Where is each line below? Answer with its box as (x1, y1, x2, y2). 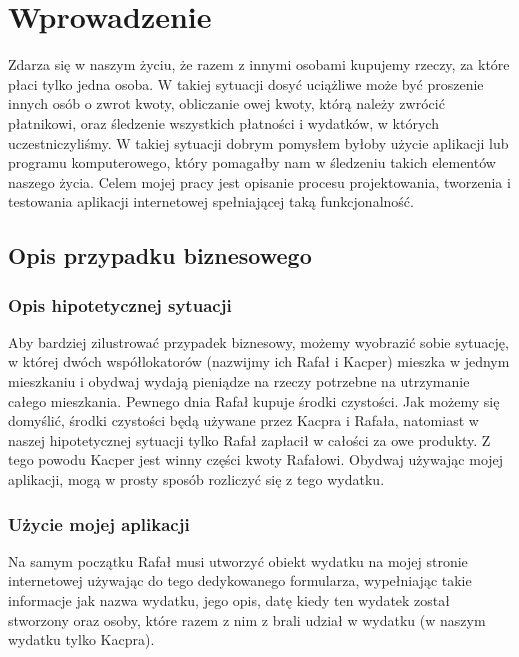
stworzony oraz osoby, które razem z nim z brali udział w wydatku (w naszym (8, 609, 486, 630)
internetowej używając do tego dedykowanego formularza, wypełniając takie (8, 570, 472, 591)
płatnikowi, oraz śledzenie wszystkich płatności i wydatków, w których (8, 112, 439, 133)
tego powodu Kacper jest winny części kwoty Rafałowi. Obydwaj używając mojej (8, 449, 504, 470)
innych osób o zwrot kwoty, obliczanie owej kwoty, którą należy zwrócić (8, 93, 445, 114)
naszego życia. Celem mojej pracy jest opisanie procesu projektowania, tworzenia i (8, 171, 511, 192)
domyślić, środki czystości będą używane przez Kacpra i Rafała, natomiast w (8, 410, 479, 431)
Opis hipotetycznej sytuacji (8, 292, 232, 317)
